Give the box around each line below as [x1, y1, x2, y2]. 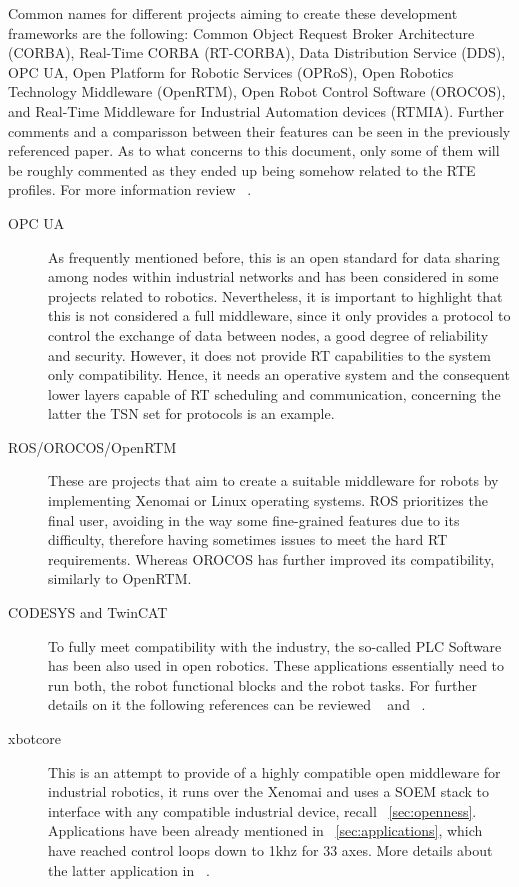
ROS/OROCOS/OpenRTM [8, 436, 177, 457]
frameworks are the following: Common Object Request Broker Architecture [8, 22, 475, 43]
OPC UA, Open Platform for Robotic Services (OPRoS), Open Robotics [8, 61, 454, 82]
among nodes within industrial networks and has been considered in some [48, 266, 499, 287]
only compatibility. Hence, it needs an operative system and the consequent [48, 364, 510, 385]
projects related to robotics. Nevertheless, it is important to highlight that [48, 285, 503, 306]
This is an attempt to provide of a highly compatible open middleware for [48, 761, 501, 782]
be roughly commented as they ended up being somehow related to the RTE [8, 159, 476, 180]
